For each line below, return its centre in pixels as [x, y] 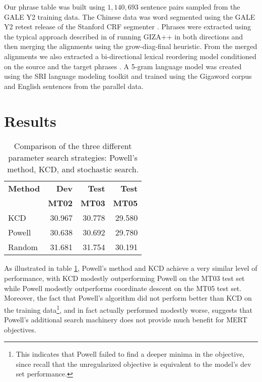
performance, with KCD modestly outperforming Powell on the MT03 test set [124, 278]
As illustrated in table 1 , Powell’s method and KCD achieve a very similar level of [131, 268]
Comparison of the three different [73, 146]
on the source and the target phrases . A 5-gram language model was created [123, 66]
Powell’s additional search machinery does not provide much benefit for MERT [126, 320]
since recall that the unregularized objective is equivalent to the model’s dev [134, 364]
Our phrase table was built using [55, 7]
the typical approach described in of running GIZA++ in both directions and [124, 36]
